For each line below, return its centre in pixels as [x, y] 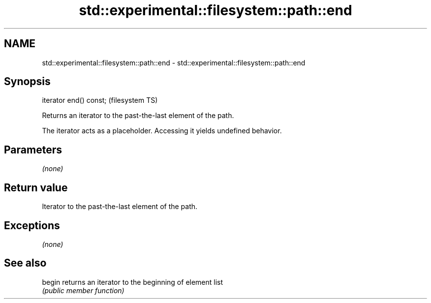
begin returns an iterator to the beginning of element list [133, 282]
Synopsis [27, 82]
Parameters [33, 150]
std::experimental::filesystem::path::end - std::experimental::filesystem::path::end [174, 62]
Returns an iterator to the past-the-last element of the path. [138, 116]
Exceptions [32, 225]
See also [25, 263]
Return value [36, 187]
